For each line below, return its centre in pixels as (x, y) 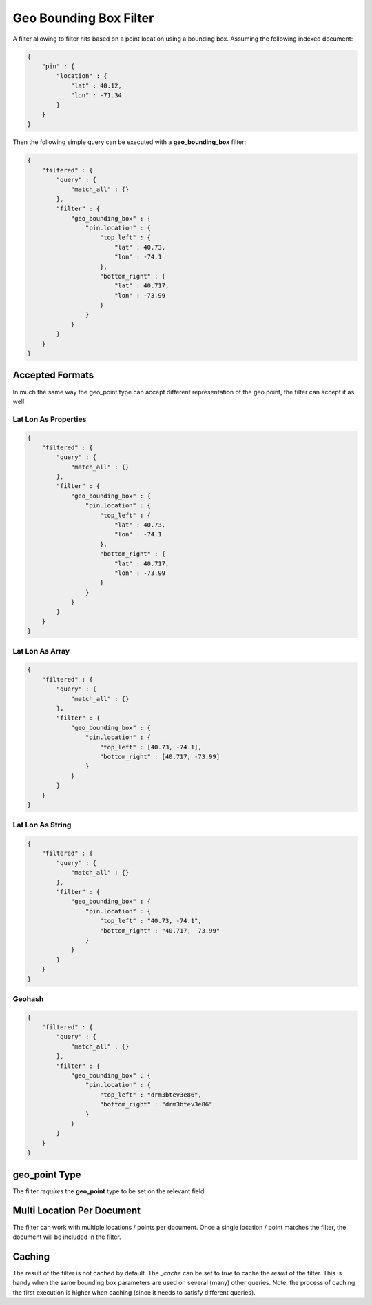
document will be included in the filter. (67, 1237)
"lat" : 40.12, (96, 85)
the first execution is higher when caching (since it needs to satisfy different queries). (134, 1292)
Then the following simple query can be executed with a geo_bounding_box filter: (130, 142)
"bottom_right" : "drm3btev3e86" (156, 1104)
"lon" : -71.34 (96, 95)
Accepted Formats (53, 375)
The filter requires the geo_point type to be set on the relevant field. (110, 1191)
